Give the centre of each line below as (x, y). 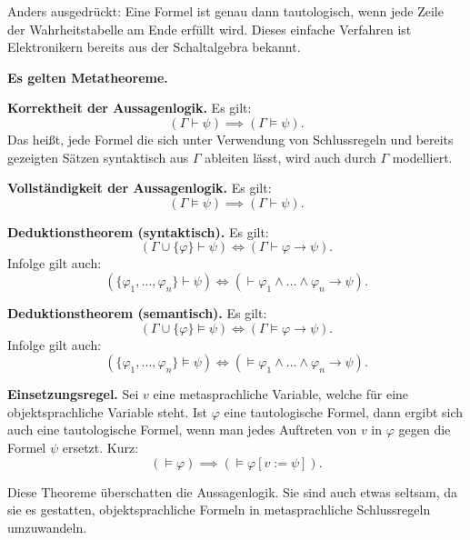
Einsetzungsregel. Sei (73, 394)
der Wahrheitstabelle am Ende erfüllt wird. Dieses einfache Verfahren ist (210, 29)
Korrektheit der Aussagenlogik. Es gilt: (130, 108)
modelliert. (422, 157)
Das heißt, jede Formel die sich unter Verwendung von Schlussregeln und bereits (230, 139)
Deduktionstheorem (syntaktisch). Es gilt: (138, 231)
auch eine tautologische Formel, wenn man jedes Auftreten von (182, 430)
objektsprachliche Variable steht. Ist (108, 411)
